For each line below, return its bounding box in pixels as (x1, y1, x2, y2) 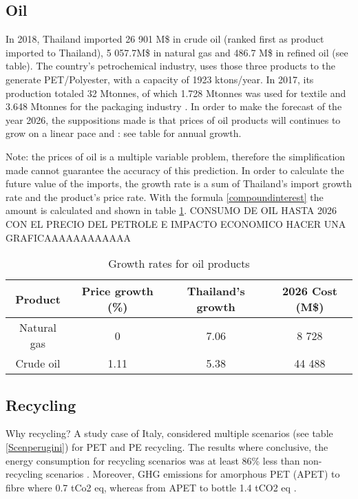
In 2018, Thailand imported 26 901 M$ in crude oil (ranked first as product (6, 32, 324, 46)
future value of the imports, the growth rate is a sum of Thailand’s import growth (6, 176, 352, 191)
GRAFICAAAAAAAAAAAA (6, 230, 131, 244)
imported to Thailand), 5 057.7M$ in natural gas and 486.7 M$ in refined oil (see (6, 45, 348, 59)
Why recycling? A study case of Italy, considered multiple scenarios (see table (6, 426, 333, 440)
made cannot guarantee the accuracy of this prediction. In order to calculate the (6, 162, 344, 177)
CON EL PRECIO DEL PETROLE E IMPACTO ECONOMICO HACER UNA (6, 216, 346, 231)
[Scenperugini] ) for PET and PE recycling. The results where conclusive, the (6, 439, 328, 454)
